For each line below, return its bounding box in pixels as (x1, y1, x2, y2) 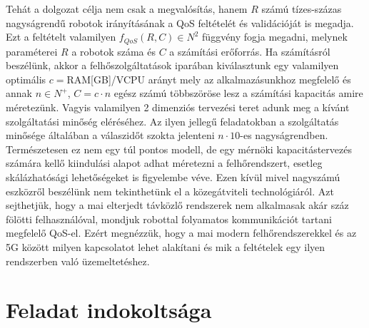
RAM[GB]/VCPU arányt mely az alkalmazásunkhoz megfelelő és (66, 71, 351, 86)
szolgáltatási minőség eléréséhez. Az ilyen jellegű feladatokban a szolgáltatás (6, 113, 339, 128)
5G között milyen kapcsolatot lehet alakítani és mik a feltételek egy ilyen (6, 239, 325, 254)
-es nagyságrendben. (240, 128, 328, 143)
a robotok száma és (71, 43, 156, 58)
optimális (6, 71, 46, 86)
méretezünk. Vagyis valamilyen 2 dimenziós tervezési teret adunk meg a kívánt (6, 100, 350, 115)
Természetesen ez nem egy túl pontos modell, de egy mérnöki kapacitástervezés (6, 141, 352, 156)
